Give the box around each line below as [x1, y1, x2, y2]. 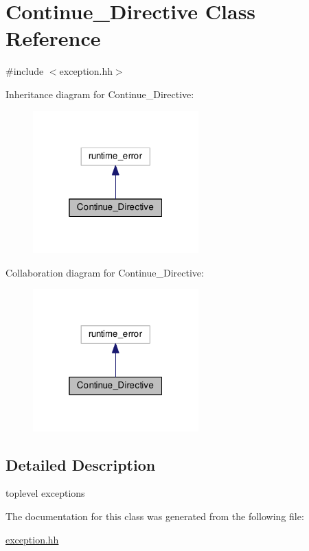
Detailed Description [5, 454, 156, 475]
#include [5, 64, 44, 78]
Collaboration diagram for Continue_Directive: [5, 265, 204, 279]
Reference [5, 24, 101, 52]
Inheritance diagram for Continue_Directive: [5, 86, 194, 101]
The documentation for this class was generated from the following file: [5, 509, 304, 524]
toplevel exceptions [5, 486, 85, 500]
